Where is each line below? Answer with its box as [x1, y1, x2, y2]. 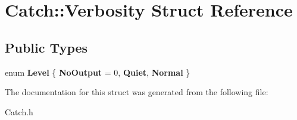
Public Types [5, 38, 88, 56]
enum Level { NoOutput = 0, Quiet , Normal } [5, 66, 190, 78]
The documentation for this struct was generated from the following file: [5, 86, 268, 98]
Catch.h [5, 105, 33, 118]
